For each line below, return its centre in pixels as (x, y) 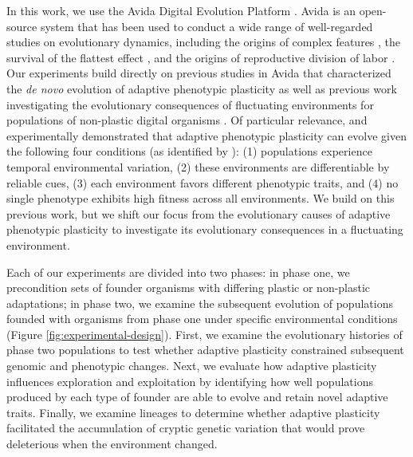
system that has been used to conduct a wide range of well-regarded (206, 26)
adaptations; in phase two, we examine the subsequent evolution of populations (200, 303)
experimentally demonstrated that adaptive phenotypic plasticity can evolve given (206, 135)
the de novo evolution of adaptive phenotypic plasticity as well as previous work (202, 88)
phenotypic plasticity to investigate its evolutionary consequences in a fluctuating (205, 229)
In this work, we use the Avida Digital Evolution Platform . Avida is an (181, 10)
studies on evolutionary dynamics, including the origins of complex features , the (204, 42)
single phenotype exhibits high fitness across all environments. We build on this (201, 198)
